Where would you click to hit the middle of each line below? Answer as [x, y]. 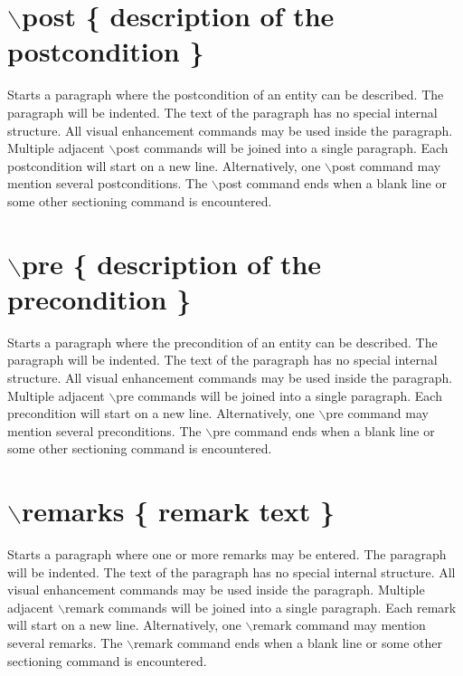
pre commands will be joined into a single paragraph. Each [279, 395]
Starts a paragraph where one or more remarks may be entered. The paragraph [227, 554]
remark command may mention [339, 625]
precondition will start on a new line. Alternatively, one [161, 413]
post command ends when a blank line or [332, 183]
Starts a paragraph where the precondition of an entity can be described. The [222, 342]
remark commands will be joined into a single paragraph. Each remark [260, 607]
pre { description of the [171, 263]
